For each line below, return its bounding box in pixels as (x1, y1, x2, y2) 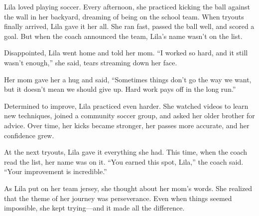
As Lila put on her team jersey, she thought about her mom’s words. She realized (4, 183, 253, 193)
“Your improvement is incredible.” (4, 166, 107, 177)
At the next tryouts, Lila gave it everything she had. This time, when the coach (4, 147, 248, 157)
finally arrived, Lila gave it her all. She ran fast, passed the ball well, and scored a (4, 21, 255, 31)
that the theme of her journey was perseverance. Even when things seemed (4, 193, 232, 203)
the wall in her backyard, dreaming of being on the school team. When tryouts (4, 11, 244, 21)
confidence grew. (4, 130, 54, 140)
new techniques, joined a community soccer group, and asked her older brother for (4, 110, 255, 121)
